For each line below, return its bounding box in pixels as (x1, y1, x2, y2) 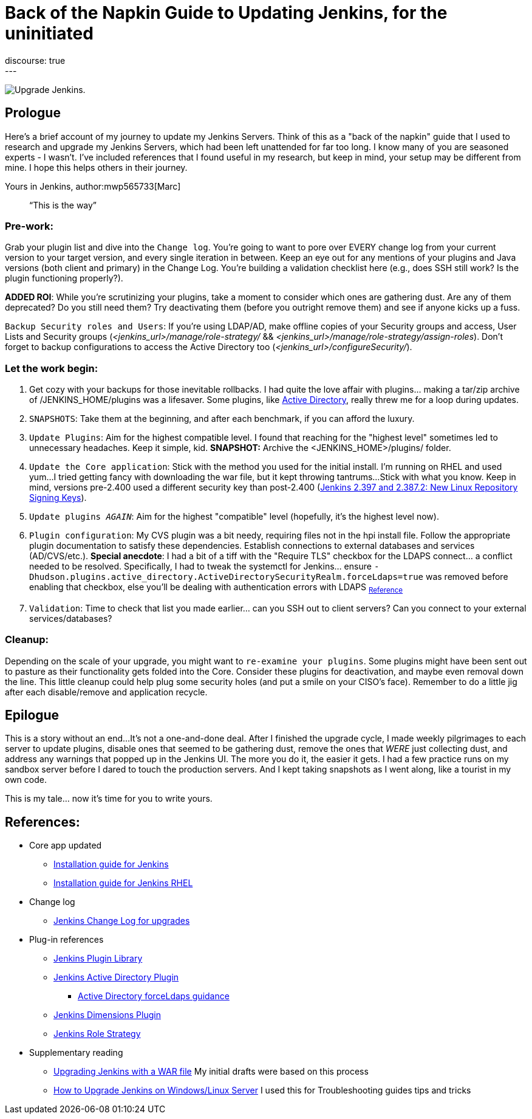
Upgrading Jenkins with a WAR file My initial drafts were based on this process (53, 1066, 369, 1077)
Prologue (5, 105, 61, 121)
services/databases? (29, 613, 112, 624)
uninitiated (5, 23, 94, 44)
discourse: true (5, 55, 66, 66)
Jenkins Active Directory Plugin (53, 972, 179, 983)
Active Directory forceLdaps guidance (78, 991, 230, 1002)
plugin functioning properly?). (5, 273, 123, 284)
